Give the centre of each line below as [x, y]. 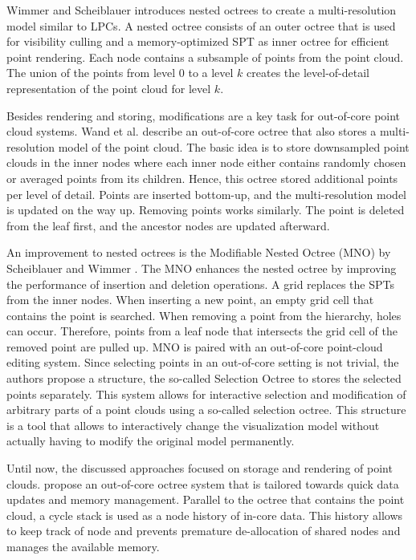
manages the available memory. [83, 546]
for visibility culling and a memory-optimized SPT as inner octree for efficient [198, 41]
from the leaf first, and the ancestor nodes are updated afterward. [168, 225]
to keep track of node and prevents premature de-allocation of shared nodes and [204, 531]
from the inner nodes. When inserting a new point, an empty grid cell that [190, 300]
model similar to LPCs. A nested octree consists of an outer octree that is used [201, 25]
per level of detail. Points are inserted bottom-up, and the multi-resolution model [206, 194]
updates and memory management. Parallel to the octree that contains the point [206, 499]
